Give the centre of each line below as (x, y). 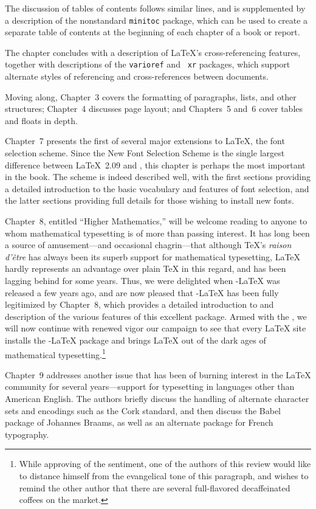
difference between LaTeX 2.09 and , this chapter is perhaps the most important (155, 164)
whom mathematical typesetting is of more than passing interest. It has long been (157, 233)
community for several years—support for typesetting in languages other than (150, 386)
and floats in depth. (41, 120)
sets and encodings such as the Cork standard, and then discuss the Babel (143, 410)
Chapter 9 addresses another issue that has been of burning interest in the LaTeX (158, 374)
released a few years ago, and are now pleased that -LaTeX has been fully (142, 292)
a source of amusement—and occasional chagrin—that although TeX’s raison (148, 245)
